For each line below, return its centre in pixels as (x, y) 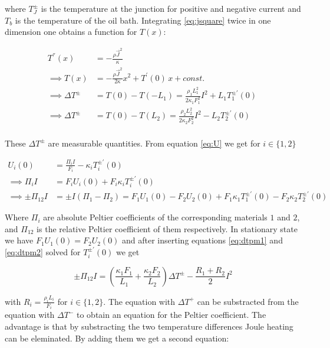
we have (19, 240)
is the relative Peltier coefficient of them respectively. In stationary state (167, 228)
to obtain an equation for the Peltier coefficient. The (171, 315)
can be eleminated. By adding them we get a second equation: (117, 338)
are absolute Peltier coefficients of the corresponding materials (155, 217)
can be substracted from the (248, 301)
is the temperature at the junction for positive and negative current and (171, 8)
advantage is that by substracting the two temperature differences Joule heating (149, 326)
